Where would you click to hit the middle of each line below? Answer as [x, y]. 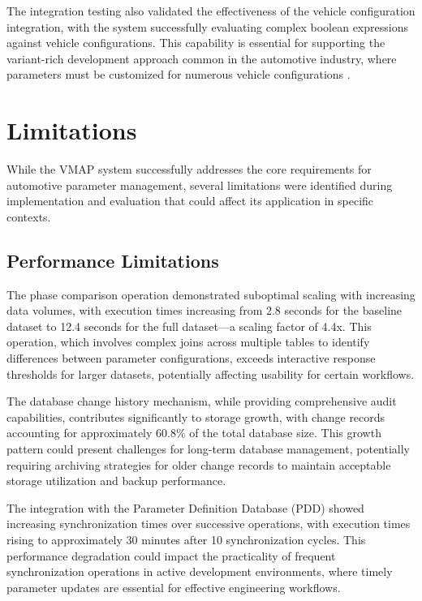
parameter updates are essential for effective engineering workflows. [174, 587]
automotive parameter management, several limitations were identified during [200, 185]
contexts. [29, 216]
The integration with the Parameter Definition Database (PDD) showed [185, 507]
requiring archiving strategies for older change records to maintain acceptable [199, 464]
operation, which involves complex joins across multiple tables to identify [188, 342]
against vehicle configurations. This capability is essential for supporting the [196, 43]
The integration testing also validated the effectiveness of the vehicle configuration [211, 11]
